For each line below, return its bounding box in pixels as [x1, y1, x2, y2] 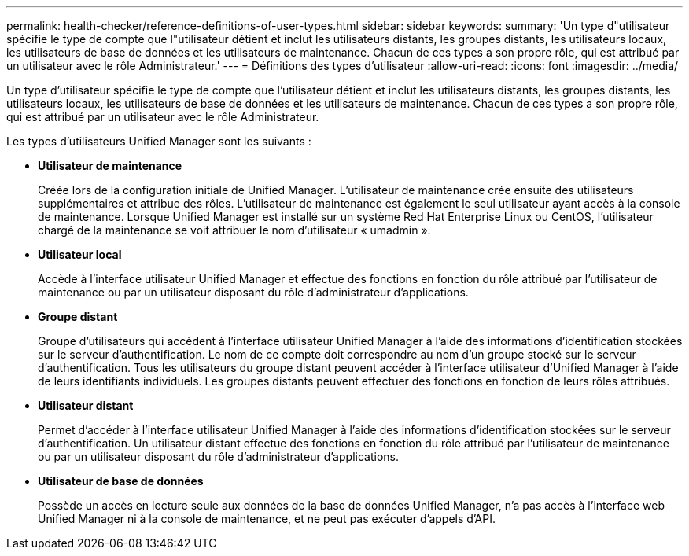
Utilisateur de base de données [38, 474, 204, 488]
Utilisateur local [38, 248, 122, 261]
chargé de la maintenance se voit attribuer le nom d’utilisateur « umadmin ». [38, 223, 431, 237]
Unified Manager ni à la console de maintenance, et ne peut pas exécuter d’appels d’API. [38, 512, 496, 525]
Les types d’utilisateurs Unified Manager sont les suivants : [6, 134, 311, 148]
